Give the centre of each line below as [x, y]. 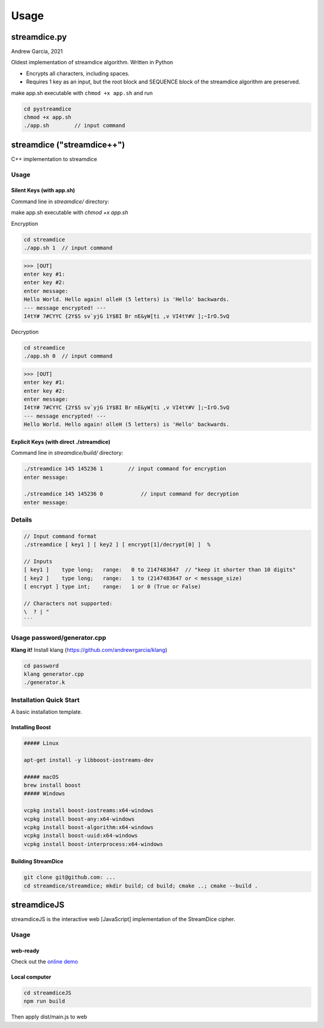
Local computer [31, 977]
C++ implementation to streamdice [54, 159]
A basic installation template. [46, 712]
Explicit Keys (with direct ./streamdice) [61, 442]
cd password [41, 666]
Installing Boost [31, 728]
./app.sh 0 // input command [68, 356]
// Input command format [60, 536]
